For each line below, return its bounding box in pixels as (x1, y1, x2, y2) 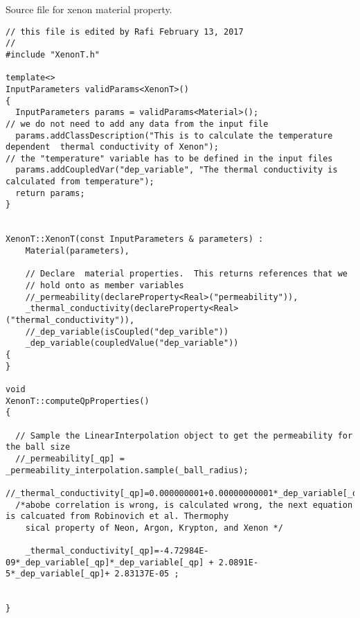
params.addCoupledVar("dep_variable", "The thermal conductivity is (15, 165, 338, 175)
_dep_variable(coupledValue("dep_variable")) (25, 338, 239, 348)
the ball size (6, 442, 71, 452)
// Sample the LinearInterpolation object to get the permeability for (15, 430, 353, 441)
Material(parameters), (25, 246, 129, 256)
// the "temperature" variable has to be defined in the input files (6, 153, 333, 164)
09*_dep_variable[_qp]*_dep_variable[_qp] (6, 557, 204, 567)
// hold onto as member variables (25, 281, 184, 291)
